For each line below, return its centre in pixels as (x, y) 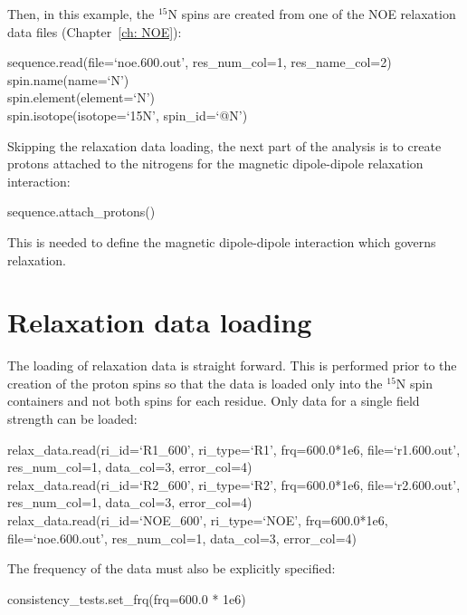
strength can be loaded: (72, 419)
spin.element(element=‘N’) (81, 97)
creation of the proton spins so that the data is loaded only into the (195, 383)
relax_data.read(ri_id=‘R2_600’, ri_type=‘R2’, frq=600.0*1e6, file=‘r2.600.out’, (234, 484)
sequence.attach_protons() (81, 211)
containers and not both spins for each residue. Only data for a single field (214, 401)
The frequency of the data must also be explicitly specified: (172, 568)
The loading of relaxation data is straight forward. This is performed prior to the (232, 365)
